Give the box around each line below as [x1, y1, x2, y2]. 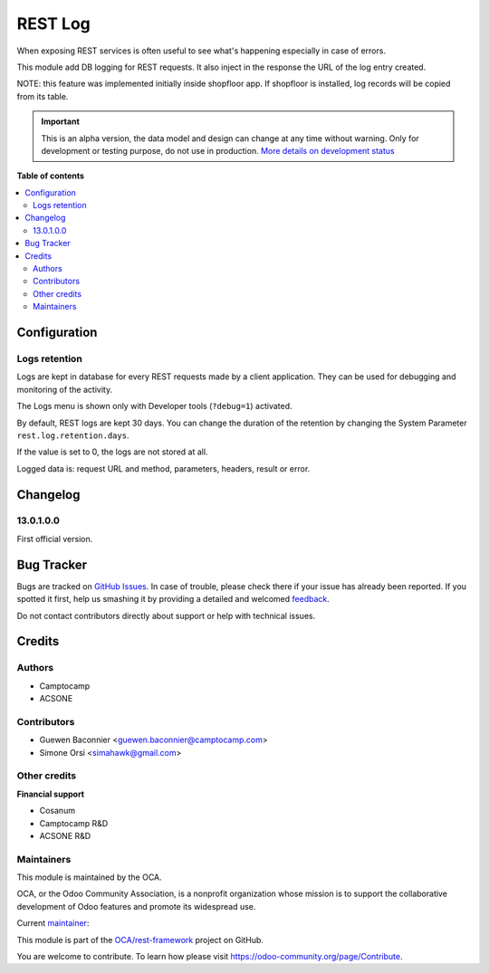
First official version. [16, 533, 93, 544]
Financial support [16, 788, 85, 799]
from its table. [16, 91, 69, 101]
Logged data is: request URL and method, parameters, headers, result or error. [16, 463, 311, 474]
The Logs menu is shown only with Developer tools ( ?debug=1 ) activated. [16, 401, 293, 412]
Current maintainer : [16, 918, 90, 929]
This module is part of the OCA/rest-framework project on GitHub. [16, 934, 264, 945]
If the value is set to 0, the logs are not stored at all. [16, 446, 208, 457]
